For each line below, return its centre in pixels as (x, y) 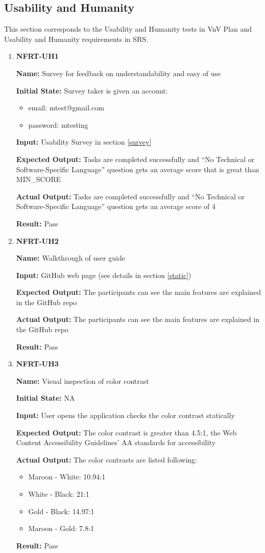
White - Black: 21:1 (59, 494)
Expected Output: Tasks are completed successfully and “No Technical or (135, 159)
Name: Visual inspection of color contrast (82, 381)
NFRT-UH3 (37, 364)
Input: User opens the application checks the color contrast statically (125, 415)
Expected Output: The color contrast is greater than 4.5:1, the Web (126, 432)
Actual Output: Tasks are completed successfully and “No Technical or (130, 196)
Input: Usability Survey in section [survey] (84, 142)
